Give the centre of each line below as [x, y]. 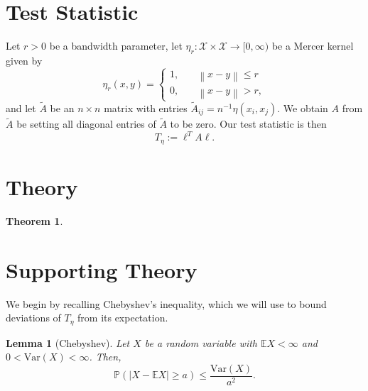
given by [24, 60]
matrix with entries [146, 108]
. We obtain [303, 108]
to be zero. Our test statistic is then [248, 124]
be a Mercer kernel [313, 46]
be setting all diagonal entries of [86, 124]
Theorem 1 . [34, 220]
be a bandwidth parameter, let [116, 46]
